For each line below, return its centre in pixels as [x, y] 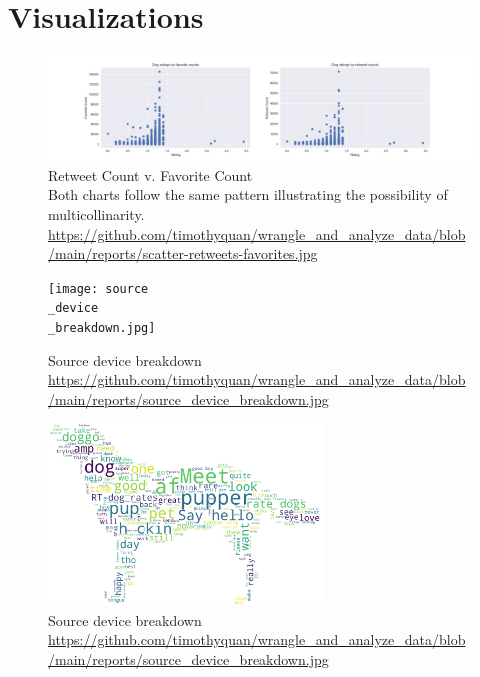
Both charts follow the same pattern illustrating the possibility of [248, 194]
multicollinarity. [96, 213]
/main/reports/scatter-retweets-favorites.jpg [183, 253]
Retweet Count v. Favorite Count [150, 174]
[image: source [98, 288]
